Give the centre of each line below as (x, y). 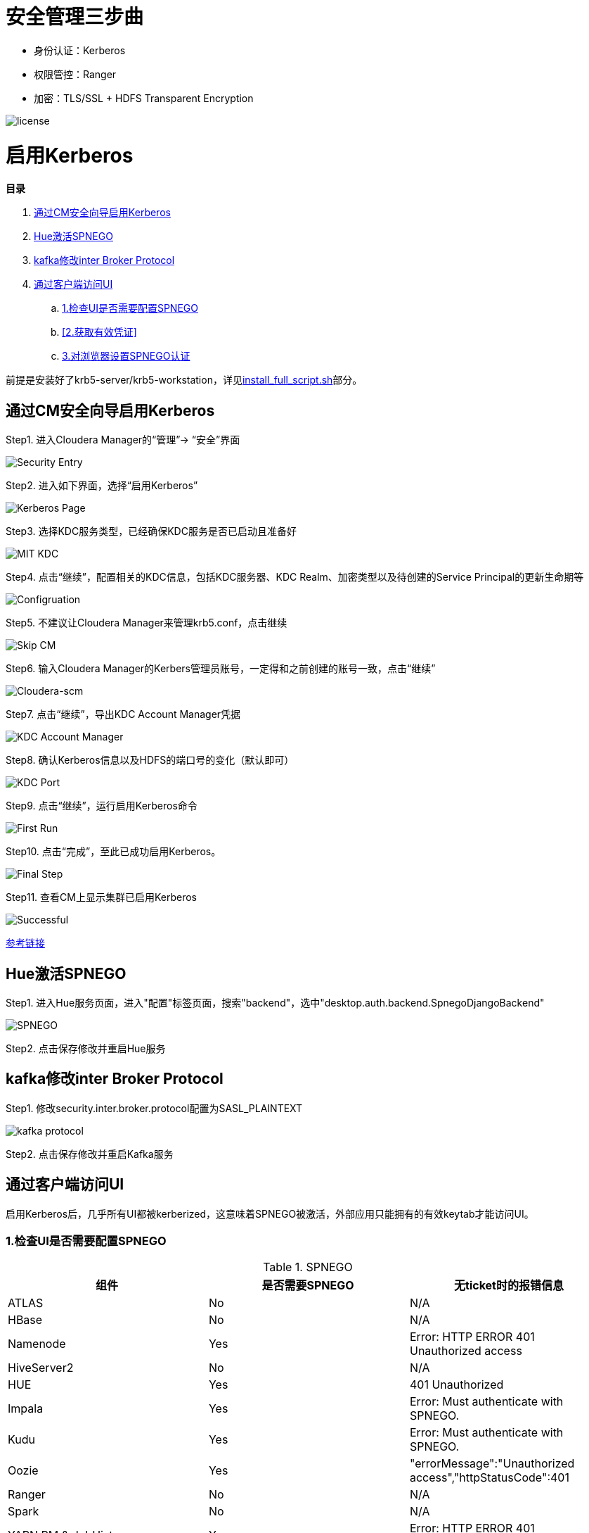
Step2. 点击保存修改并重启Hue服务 (86, 1048)
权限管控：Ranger (75, 74)
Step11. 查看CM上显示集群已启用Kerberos (101, 897)
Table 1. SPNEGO (308, 1267)
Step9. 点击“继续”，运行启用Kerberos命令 (102, 806)
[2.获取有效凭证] (99, 332)
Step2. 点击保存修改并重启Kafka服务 (90, 1154)
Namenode (37, 1344)
